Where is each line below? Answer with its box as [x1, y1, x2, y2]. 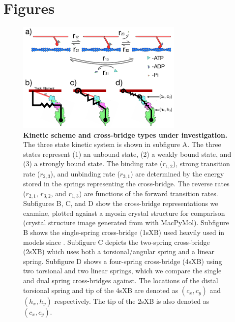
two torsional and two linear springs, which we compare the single [23, 265, 222, 276]
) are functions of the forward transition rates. [79, 188, 218, 198]
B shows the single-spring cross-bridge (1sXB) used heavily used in [23, 227, 225, 237]
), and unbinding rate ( [50, 168, 120, 178]
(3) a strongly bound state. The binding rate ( [23, 158, 163, 169]
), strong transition [173, 158, 230, 169]
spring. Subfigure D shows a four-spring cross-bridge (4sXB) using [23, 256, 222, 266]
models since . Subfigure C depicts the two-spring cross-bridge [23, 236, 210, 247]
